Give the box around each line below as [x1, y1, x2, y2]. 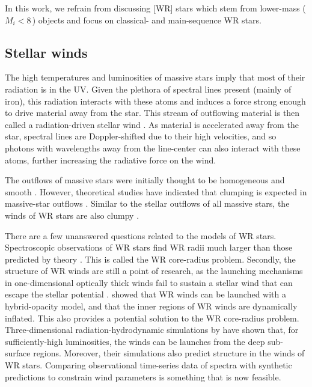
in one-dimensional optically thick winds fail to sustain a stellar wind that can [5, 276, 293, 288]
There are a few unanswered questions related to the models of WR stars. [5, 229, 277, 242]
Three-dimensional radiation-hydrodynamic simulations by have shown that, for [5, 323, 299, 336]
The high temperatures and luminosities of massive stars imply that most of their [5, 71, 305, 84]
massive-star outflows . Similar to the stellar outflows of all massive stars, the [5, 197, 290, 210]
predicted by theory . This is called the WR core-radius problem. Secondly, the [5, 252, 296, 265]
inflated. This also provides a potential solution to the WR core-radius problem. [5, 311, 299, 324]
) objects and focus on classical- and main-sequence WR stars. [32, 13, 262, 26]
